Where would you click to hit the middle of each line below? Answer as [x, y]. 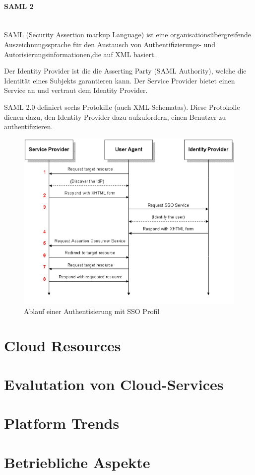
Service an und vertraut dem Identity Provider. [76, 90]
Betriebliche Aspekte [77, 462]
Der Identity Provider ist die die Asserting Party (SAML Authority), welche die [125, 71]
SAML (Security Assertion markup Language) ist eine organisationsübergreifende [128, 35]
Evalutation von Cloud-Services [114, 384]
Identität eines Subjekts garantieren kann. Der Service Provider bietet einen [120, 80]
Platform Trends [62, 423]
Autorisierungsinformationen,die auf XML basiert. [80, 54]
